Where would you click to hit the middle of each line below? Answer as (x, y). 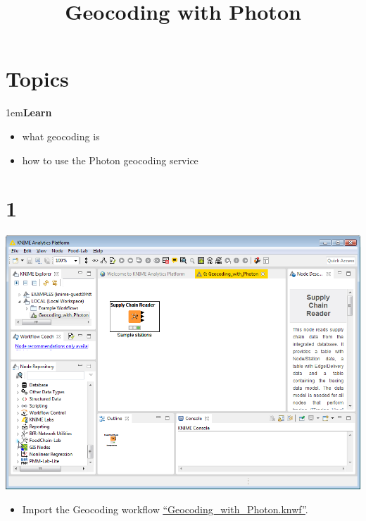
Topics (37, 79)
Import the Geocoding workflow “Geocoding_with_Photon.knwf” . (165, 509)
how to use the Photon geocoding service (110, 160)
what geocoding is (61, 136)
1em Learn (29, 112)
